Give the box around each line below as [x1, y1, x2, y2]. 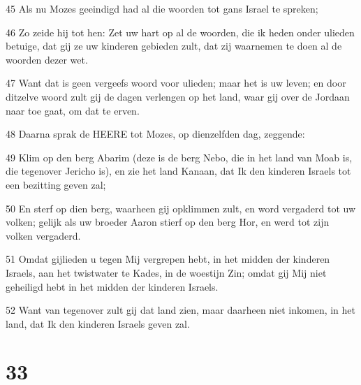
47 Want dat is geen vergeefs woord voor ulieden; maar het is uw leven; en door [6, 75, 346, 90]
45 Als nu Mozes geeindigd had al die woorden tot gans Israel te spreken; [6, 1, 318, 15]
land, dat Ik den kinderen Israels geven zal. [6, 316, 190, 330]
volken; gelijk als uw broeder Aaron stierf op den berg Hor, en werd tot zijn [6, 215, 330, 229]
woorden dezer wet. [6, 52, 88, 66]
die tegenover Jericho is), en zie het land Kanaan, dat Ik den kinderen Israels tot [6, 164, 351, 178]
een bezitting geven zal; [6, 177, 106, 191]
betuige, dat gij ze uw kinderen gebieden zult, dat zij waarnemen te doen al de [6, 38, 342, 53]
